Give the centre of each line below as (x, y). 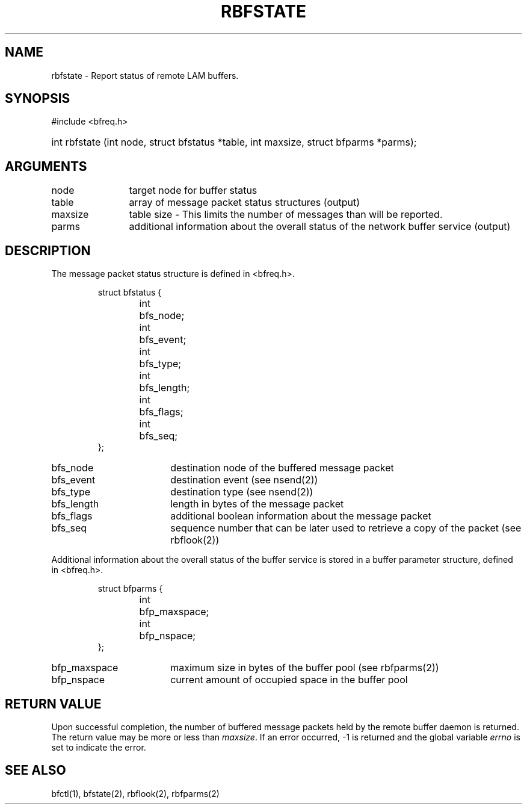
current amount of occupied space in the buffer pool (289, 680)
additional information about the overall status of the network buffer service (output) (320, 227)
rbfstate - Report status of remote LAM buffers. (145, 75)
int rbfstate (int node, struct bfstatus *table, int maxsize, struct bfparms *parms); (234, 142)
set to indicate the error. (99, 747)
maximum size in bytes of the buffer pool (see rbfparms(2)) (305, 668)
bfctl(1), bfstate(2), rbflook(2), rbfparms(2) (135, 793)
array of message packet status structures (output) (245, 203)
